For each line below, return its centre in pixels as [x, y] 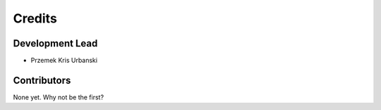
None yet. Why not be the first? [59, 97]
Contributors [42, 80]
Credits [35, 18]
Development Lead [55, 43]
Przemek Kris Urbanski [64, 61]
